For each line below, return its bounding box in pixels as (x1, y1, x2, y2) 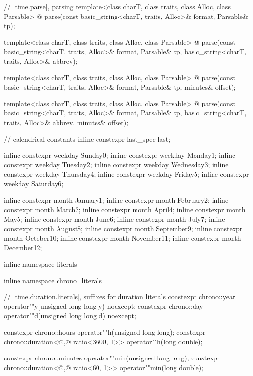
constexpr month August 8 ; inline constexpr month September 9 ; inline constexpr (4, 223, 243, 233)
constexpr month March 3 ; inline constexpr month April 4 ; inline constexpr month (4, 204, 246, 215)
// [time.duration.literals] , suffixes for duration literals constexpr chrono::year (4, 291, 235, 302)
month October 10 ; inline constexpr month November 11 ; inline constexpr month (4, 233, 241, 243)
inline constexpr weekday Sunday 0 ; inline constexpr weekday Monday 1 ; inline (4, 150, 235, 160)
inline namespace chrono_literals (4, 275, 102, 285)
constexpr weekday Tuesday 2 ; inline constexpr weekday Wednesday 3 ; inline (4, 159, 229, 169)
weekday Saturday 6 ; (4, 178, 64, 188)
